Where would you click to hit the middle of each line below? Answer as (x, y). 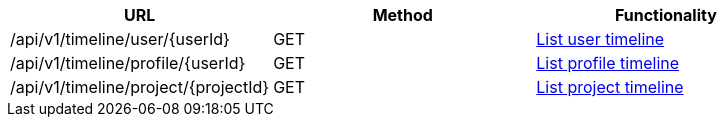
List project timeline (610, 87)
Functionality (665, 15)
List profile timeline (608, 63)
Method (402, 15)
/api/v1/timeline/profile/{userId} (128, 63)
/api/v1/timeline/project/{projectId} (140, 87)
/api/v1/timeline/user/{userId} (120, 39)
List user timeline (600, 39)
